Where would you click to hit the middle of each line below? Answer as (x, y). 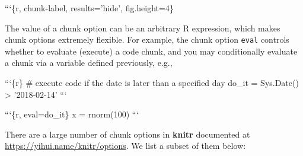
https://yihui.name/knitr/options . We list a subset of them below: (125, 146)
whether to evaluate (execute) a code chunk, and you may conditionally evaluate (151, 51)
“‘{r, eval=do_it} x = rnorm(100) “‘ (72, 114)
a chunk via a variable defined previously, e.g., (89, 63)
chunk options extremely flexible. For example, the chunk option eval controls (147, 39)
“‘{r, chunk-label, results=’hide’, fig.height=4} (89, 8)
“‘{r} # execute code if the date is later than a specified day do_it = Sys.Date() (152, 83)
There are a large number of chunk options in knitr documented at (127, 134)
